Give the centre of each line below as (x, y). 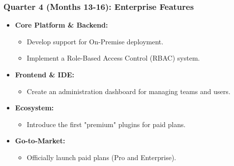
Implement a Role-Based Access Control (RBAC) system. (113, 58)
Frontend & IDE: (45, 74)
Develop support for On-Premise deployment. (95, 41)
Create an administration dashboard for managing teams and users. (129, 91)
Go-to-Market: (40, 141)
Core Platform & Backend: (61, 25)
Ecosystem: (34, 108)
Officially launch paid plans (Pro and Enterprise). (102, 157)
